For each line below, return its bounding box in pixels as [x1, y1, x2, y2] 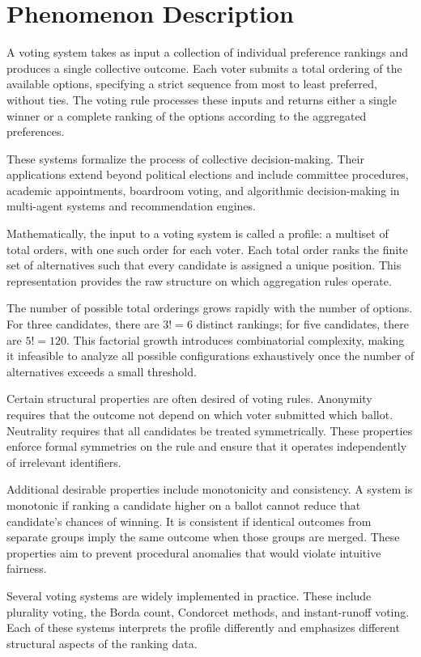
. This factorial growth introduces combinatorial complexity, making [66, 331, 405, 348]
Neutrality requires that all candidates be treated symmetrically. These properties [6, 422, 413, 439]
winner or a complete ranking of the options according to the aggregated [6, 107, 367, 124]
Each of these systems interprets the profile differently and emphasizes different [6, 619, 400, 636]
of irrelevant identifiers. [6, 453, 121, 470]
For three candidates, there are [6, 316, 159, 333]
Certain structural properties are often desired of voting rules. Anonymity [6, 390, 372, 407]
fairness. [6, 560, 47, 577]
